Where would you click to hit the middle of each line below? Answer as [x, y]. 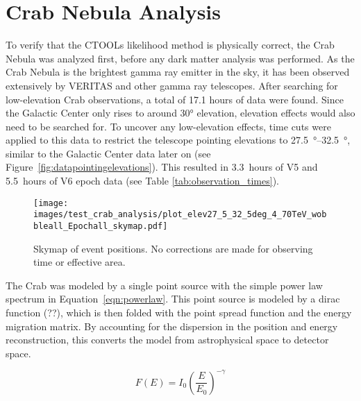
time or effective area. [79, 262]
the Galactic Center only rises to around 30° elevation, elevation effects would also [180, 113]
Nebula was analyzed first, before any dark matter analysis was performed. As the [180, 58]
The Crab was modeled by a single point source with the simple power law [164, 285]
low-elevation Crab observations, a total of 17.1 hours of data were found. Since [175, 99]
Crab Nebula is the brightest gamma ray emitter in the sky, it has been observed [178, 72]
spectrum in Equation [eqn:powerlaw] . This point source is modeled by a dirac [173, 299]
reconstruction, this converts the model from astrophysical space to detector [167, 340]
